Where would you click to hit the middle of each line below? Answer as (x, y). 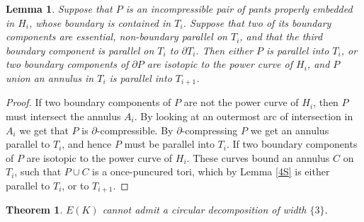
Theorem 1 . (34, 210)
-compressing (210, 130)
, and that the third (281, 36)
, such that (38, 171)
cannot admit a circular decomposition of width (204, 210)
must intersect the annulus (63, 116)
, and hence (87, 144)
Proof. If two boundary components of (89, 102)
